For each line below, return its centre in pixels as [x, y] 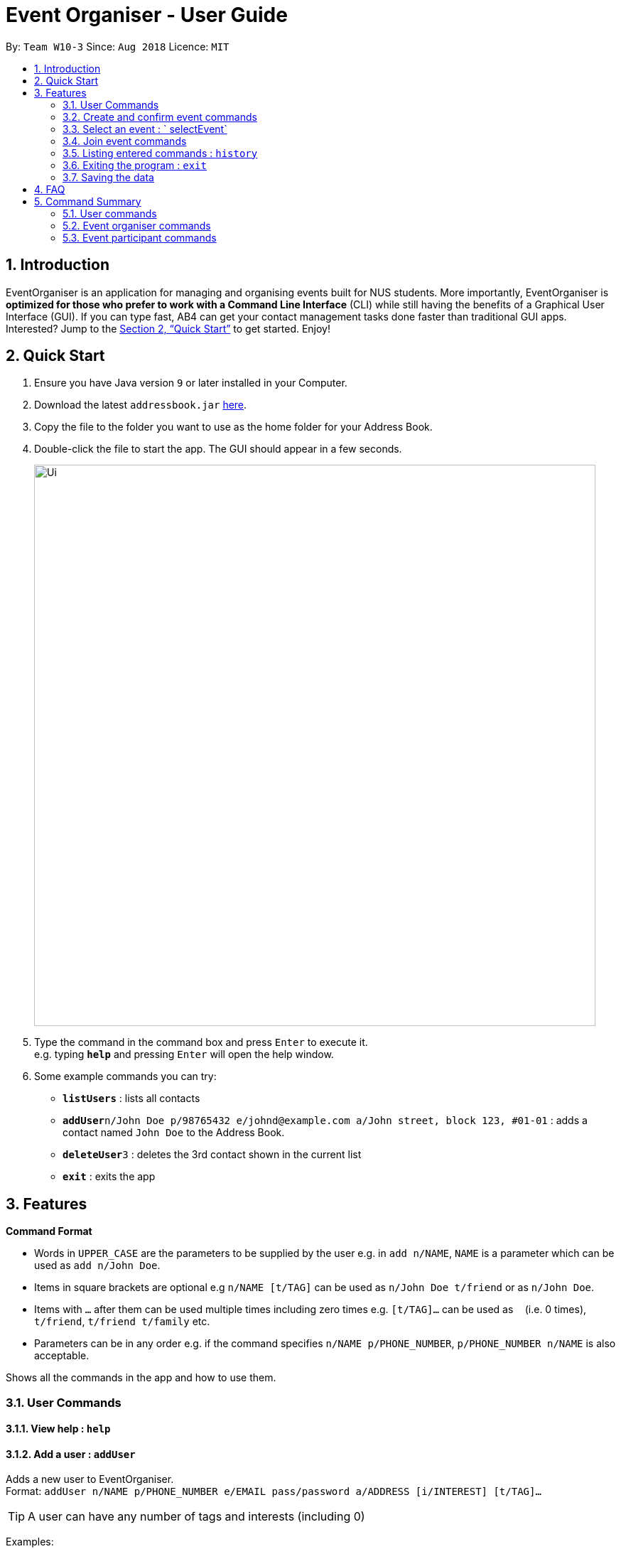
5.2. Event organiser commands [137, 225]
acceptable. [62, 1356]
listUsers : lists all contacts [131, 1099]
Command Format [49, 1231]
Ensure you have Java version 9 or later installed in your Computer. [191, 383]
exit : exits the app [109, 1177]
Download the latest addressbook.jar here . [141, 405]
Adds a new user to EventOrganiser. [90, 1479]
